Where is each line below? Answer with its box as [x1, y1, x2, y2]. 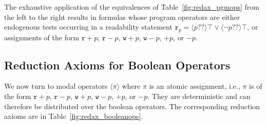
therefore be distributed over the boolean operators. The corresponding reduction [4, 101, 260, 111]
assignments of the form [4, 32, 80, 42]
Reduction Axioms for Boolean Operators [4, 57, 231, 72]
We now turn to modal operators [4, 81, 108, 91]
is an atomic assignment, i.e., [149, 81, 240, 91]
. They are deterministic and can [147, 91, 251, 102]
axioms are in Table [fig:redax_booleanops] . [4, 111, 143, 121]
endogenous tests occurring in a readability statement [4, 21, 173, 32]
